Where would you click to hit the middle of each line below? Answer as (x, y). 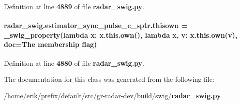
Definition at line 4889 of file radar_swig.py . (74, 6)
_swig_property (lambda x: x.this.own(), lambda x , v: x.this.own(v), (121, 35)
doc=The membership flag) (51, 44)
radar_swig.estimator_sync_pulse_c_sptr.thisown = (96, 25)
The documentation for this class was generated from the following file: (109, 79)
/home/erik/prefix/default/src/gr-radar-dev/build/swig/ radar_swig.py (113, 95)
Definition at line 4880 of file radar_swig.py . (74, 63)
